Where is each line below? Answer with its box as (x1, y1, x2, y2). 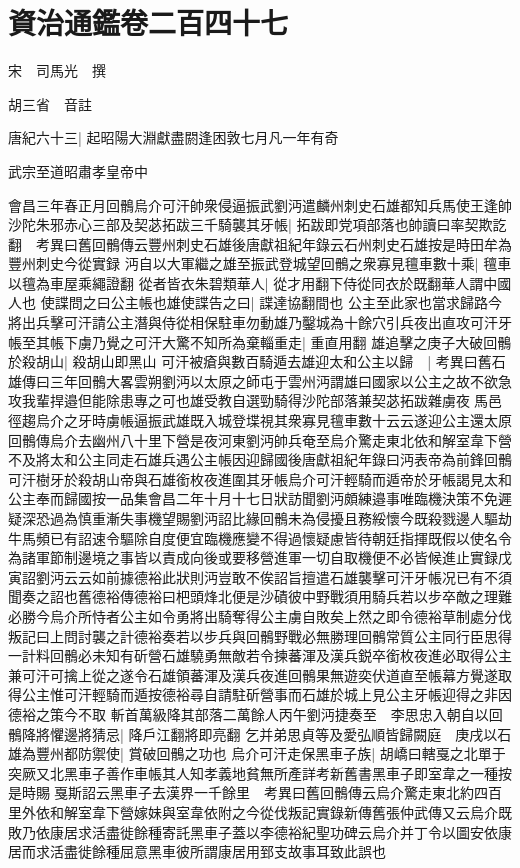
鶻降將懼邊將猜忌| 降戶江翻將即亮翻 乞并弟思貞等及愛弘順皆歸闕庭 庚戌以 (8, 723, 498, 744)
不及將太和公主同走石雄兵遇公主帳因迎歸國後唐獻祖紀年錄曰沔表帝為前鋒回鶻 (8, 449, 512, 470)
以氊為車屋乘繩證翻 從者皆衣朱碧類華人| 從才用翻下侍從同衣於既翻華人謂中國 (8, 272, 512, 293)
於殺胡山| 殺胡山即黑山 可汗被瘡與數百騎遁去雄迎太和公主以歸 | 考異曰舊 (8, 351, 492, 372)
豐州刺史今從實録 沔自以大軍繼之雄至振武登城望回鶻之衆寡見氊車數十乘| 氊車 (8, 253, 512, 274)
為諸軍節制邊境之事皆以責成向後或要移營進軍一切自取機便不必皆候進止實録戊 (8, 547, 512, 568)
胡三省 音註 (8, 93, 92, 114)
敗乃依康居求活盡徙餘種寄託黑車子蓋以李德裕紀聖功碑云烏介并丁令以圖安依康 (8, 821, 512, 842)
